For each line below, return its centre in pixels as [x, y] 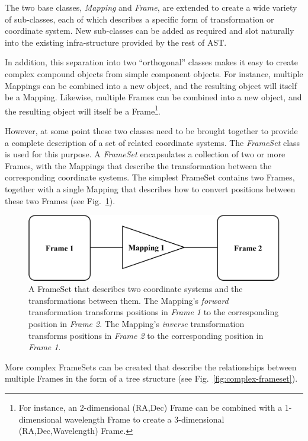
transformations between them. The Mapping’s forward [129, 300]
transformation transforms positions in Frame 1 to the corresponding [154, 312]
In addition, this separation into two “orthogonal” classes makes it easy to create [151, 62]
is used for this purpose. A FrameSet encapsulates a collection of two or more [145, 154]
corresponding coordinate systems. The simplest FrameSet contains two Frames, [150, 177]
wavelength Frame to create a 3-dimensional [144, 419]
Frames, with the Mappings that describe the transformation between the [138, 165]
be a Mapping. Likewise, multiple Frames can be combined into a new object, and [153, 97]
